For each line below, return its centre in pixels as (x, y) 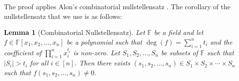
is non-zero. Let (97, 52)
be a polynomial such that (104, 41)
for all (39, 63)
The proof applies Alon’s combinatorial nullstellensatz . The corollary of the (117, 6)
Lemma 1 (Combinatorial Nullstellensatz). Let (74, 32)
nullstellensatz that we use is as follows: (63, 16)
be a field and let (179, 32)
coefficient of (23, 52)
